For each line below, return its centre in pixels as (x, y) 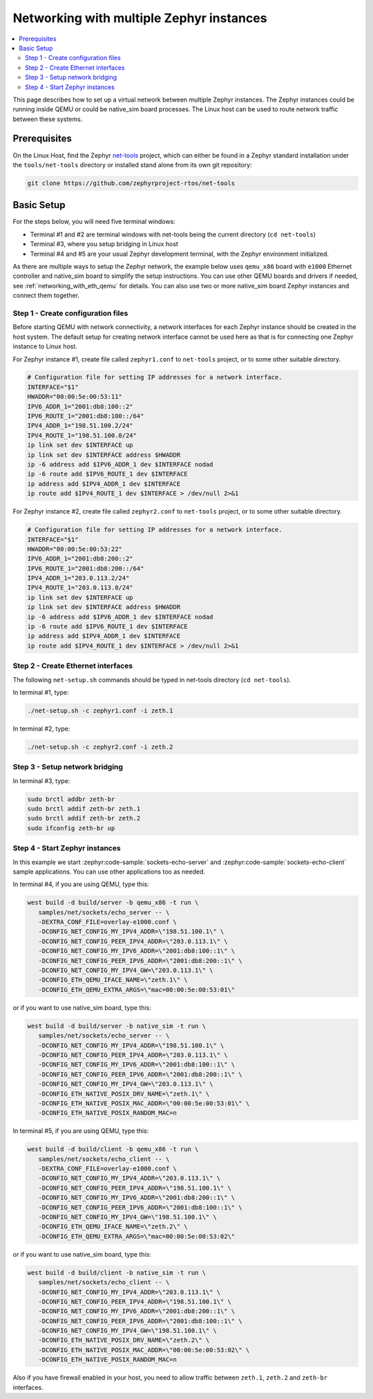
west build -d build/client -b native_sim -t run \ (117, 1273)
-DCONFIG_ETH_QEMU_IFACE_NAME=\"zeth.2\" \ (113, 1227)
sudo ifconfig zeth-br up (71, 828)
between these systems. (48, 119)
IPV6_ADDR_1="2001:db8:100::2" (80, 406)
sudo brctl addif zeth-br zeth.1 (84, 809)
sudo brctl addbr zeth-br (71, 799)
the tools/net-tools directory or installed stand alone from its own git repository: (132, 165)
